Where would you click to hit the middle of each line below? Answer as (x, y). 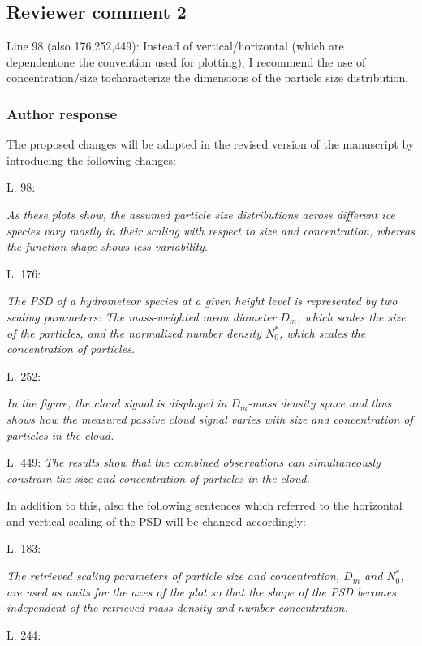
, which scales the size (351, 316)
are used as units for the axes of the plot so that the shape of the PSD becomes (201, 591)
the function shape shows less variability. (108, 246)
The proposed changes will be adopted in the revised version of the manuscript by (211, 144)
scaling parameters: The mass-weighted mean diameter (142, 316)
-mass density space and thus (320, 403)
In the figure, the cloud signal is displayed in (117, 403)
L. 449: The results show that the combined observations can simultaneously (194, 462)
